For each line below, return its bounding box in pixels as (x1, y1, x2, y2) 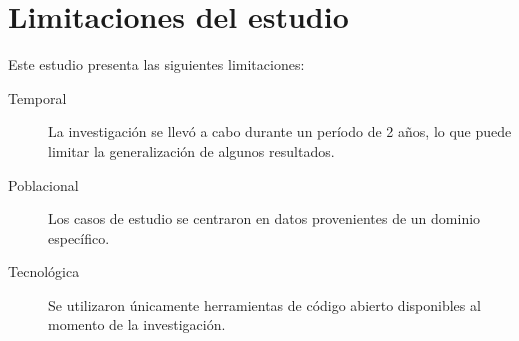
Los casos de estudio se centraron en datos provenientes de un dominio (48, 208, 481, 229)
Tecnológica (8, 261, 80, 282)
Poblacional (8, 174, 79, 195)
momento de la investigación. (48, 314, 226, 335)
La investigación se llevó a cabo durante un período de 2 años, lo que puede (48, 121, 512, 142)
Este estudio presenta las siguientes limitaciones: (8, 54, 305, 75)
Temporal (8, 87, 67, 108)
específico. (48, 227, 110, 248)
